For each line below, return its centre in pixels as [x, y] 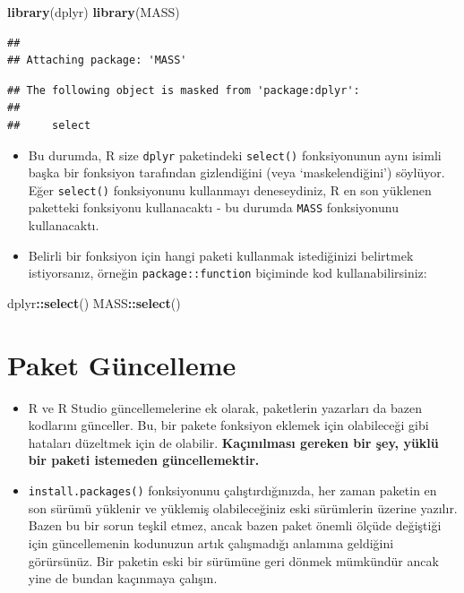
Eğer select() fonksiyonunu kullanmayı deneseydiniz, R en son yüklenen [230, 189]
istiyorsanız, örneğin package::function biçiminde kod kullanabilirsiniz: [228, 273]
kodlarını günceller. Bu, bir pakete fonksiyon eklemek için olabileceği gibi [228, 425]
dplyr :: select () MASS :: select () [94, 302]
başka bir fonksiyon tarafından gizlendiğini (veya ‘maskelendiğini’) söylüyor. [236, 172]
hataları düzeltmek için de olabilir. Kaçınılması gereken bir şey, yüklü [233, 442]
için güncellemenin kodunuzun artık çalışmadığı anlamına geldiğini [211, 542]
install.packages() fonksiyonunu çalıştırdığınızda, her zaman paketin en [232, 490]
